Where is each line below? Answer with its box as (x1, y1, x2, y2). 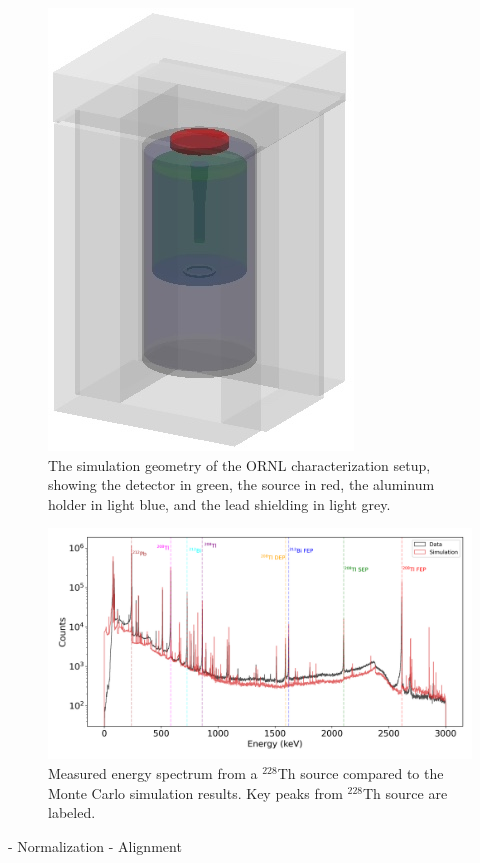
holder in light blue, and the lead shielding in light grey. (48, 493, 391, 514)
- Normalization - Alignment (8, 835, 182, 856)
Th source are (362, 782, 448, 803)
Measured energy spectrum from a (48, 763, 258, 784)
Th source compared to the (277, 763, 444, 784)
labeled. (48, 802, 96, 823)
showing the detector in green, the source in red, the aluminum (48, 474, 435, 495)
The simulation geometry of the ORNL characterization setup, (48, 454, 431, 475)
